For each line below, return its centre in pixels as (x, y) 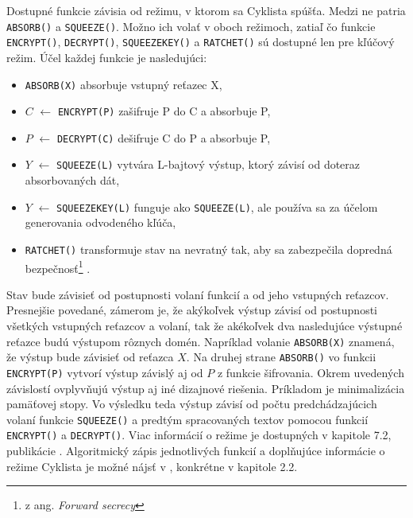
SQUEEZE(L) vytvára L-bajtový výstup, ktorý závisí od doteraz (208, 164)
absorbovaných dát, (72, 180)
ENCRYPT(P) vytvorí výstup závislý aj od (105, 372)
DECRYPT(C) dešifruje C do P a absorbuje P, (164, 137)
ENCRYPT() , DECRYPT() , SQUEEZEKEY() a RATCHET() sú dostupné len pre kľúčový (201, 42)
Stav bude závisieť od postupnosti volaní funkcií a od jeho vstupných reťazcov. (198, 294)
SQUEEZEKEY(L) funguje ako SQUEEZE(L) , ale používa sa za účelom (217, 206)
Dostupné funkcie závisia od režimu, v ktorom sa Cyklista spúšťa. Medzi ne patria (206, 10)
